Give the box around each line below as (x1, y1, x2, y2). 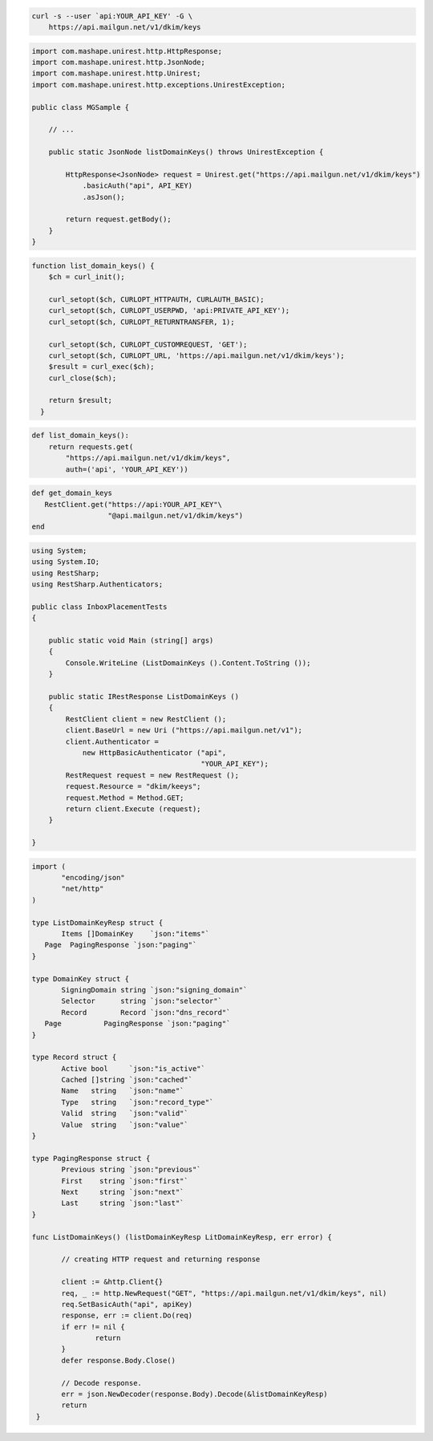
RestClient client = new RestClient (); (65, 714, 227, 724)
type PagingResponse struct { (31, 1154, 151, 1163)
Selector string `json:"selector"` (61, 997, 222, 1006)
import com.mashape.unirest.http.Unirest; (31, 69, 201, 78)
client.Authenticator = (65, 737, 160, 746)
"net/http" (61, 884, 104, 894)
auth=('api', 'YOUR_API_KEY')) (65, 465, 188, 473)
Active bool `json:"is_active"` (61, 1064, 206, 1073)
